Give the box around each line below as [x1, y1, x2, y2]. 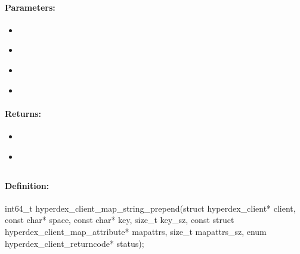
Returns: [5, 107, 42, 119]
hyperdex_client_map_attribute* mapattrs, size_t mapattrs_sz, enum [5, 225, 267, 237]
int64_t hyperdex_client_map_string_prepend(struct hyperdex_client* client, [5, 202, 296, 214]
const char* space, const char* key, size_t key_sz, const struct [5, 213, 234, 226]
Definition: [5, 179, 50, 191]
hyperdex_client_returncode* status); [5, 237, 144, 249]
